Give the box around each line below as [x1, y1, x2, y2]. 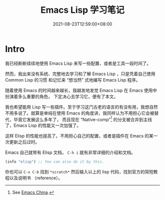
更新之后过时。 [9, 139, 40, 145]
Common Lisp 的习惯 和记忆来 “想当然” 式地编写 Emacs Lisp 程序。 [5, 77, 141, 83]
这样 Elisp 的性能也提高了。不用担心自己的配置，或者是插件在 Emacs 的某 [5, 133, 154, 139]
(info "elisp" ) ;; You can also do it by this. [5, 159, 105, 165]
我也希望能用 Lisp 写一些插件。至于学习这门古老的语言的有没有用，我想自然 [5, 104, 158, 110]
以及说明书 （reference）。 [9, 175, 63, 181]
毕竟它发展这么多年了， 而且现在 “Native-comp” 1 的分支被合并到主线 [13, 115, 152, 122]
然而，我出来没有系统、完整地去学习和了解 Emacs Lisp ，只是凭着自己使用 [5, 71, 156, 77]
